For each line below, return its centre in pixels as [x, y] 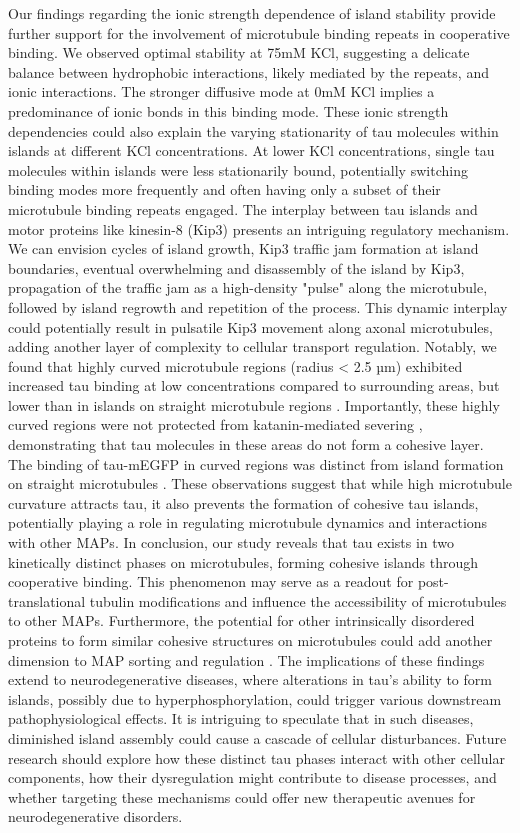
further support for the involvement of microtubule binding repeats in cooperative [259, 32]
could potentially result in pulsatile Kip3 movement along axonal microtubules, [250, 326]
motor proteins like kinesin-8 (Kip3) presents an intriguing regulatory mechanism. [259, 228]
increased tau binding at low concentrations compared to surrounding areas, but [254, 385]
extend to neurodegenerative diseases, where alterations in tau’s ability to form [250, 679]
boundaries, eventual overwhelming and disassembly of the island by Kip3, [236, 267]
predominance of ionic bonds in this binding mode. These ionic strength [228, 110]
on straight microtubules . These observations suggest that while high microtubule [260, 483]
